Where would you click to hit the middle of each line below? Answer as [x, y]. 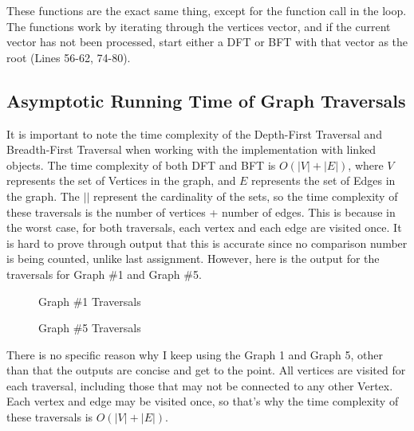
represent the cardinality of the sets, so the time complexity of [245, 196]
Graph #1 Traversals [90, 301]
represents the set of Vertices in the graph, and [121, 180]
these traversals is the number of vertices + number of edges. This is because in [201, 212]
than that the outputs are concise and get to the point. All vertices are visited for [206, 370]
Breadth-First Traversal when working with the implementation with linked [191, 149]
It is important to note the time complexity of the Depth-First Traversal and [194, 133]
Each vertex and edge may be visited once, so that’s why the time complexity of [203, 401]
